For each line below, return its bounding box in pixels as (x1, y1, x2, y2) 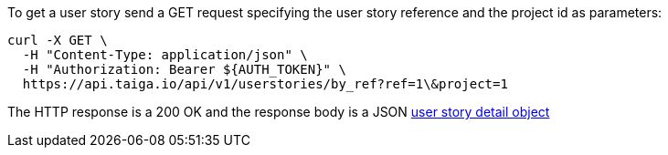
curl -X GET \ (7, 33, 108, 47)
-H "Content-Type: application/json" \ (22, 47, 308, 62)
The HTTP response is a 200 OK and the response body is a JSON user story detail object (7, 104, 550, 119)
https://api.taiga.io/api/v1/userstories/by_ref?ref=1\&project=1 (22, 77, 508, 91)
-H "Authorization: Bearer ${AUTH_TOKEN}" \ (22, 62, 346, 77)
